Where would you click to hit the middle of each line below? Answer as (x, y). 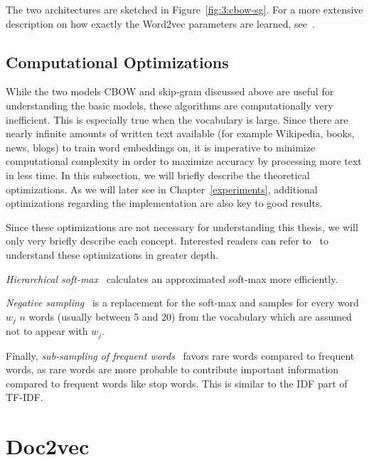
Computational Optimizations (117, 61)
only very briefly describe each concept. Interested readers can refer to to (167, 241)
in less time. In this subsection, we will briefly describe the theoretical (158, 175)
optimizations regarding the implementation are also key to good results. (164, 203)
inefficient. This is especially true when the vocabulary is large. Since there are (177, 119)
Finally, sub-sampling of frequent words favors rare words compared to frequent (180, 355)
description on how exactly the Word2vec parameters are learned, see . (160, 23)
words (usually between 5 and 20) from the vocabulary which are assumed (190, 316)
